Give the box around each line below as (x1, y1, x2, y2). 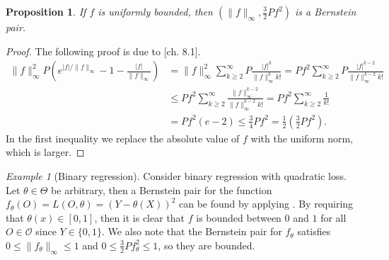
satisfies (297, 224, 331, 239)
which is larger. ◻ (6, 145, 85, 159)
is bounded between (196, 210, 281, 225)
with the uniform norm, (250, 130, 353, 145)
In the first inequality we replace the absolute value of (6, 130, 240, 145)
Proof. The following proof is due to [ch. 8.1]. (6, 43, 201, 58)
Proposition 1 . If (6, 4, 86, 18)
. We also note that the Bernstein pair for (102, 224, 282, 239)
